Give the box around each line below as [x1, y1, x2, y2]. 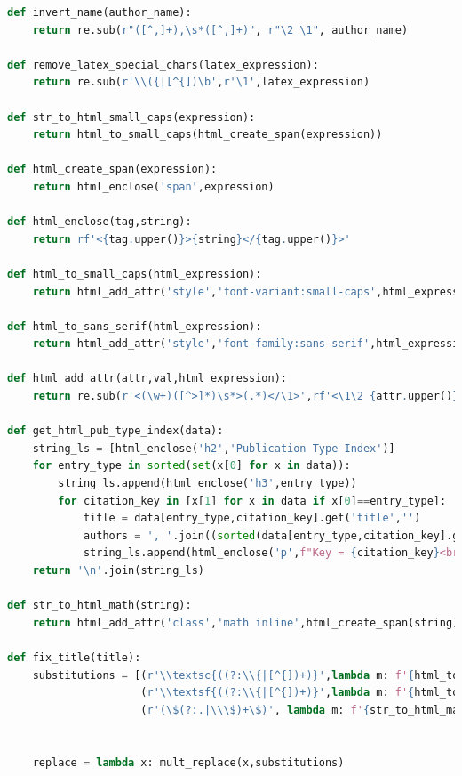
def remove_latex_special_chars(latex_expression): [7, 58, 319, 71]
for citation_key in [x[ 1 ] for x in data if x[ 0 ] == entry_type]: [58, 494, 447, 507]
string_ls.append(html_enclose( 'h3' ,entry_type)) [58, 477, 357, 490]
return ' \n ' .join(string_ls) [32, 564, 204, 577]
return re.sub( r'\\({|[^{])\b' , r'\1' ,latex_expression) [32, 76, 370, 89]
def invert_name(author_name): [7, 6, 192, 19]
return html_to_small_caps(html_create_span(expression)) [32, 128, 383, 141]
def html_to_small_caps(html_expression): [7, 267, 262, 280]
